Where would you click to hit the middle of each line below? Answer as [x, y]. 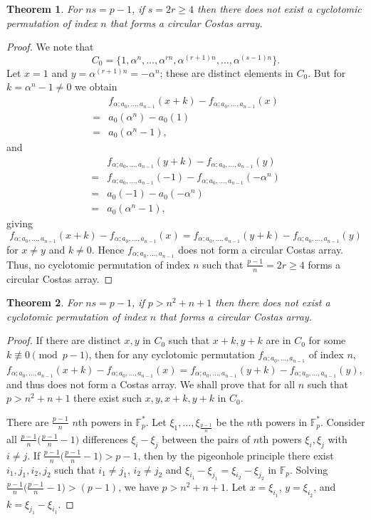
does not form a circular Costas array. [261, 249]
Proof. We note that [50, 47]
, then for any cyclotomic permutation [172, 354]
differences [105, 438]
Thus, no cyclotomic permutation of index [98, 264]
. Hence [108, 249]
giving [20, 223]
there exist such [108, 398]
